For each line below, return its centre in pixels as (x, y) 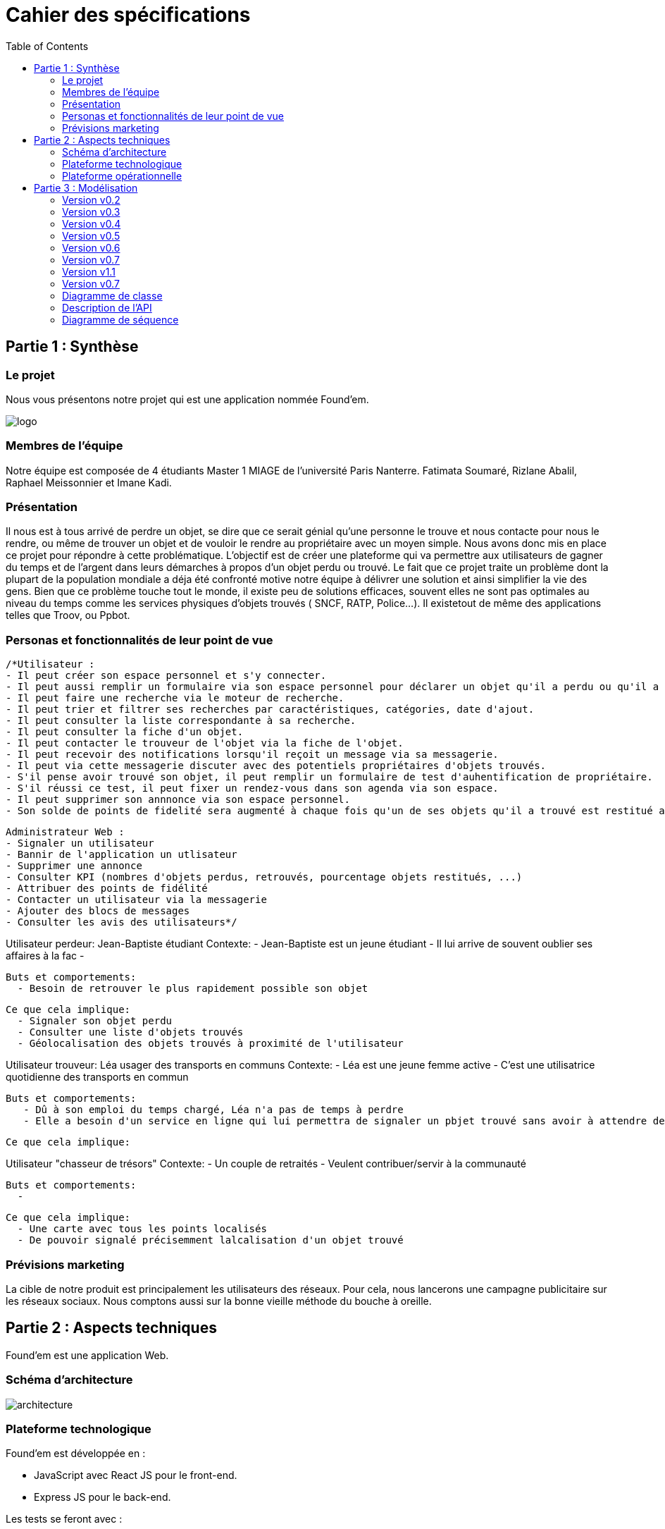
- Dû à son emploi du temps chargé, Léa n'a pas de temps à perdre (213, 1110)
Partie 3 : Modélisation (86, 188)
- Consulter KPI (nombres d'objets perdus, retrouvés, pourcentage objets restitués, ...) (264, 877)
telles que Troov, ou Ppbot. (68, 615)
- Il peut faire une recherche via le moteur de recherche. (175, 698)
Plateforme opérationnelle (122, 176)
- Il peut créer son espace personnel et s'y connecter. (166, 676)
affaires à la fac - (45, 956)
